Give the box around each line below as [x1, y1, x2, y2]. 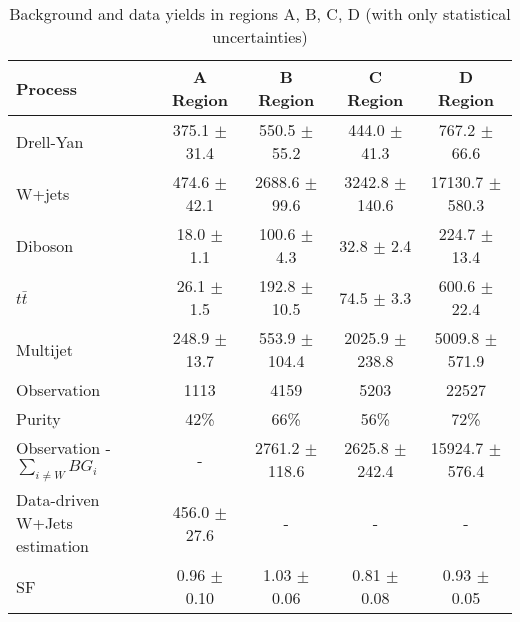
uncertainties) [212, 25, 308, 48]
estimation [16, 534, 89, 557]
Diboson [16, 233, 74, 257]
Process [16, 76, 78, 100]
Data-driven [16, 488, 100, 511]
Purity [16, 407, 61, 430]
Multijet [16, 337, 73, 361]
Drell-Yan [16, 129, 84, 153]
